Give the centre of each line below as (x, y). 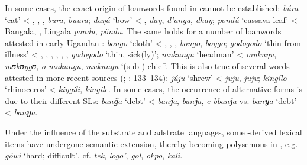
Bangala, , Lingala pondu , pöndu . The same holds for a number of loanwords (143, 31)
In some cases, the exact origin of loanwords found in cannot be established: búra (152, 8)
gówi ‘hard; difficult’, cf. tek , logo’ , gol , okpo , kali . (94, 155)
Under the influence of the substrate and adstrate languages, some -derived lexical (153, 132)
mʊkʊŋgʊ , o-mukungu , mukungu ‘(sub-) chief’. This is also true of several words (147, 65)
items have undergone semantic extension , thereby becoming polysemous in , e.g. (151, 143)
